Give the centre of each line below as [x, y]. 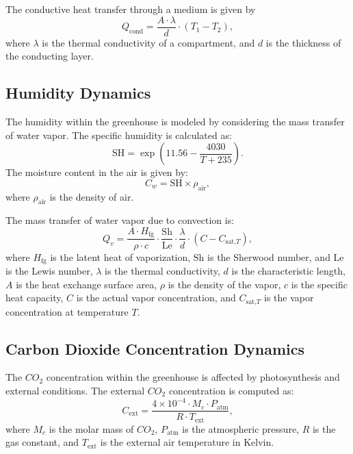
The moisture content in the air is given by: [97, 172]
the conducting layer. [50, 56]
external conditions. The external [75, 390]
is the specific [319, 284]
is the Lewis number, [49, 270]
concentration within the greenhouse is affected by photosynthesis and [193, 377]
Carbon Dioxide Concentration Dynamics [155, 348]
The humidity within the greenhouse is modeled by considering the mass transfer [175, 122]
